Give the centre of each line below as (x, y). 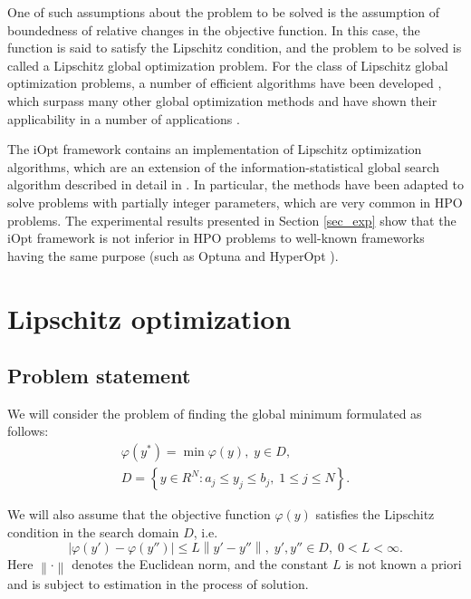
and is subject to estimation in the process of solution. (158, 583)
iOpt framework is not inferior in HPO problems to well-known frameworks (216, 238)
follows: (28, 431)
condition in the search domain (93, 531)
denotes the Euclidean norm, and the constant (200, 563)
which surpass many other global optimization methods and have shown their (222, 100)
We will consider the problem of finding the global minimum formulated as (215, 413)
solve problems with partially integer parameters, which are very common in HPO (235, 202)
